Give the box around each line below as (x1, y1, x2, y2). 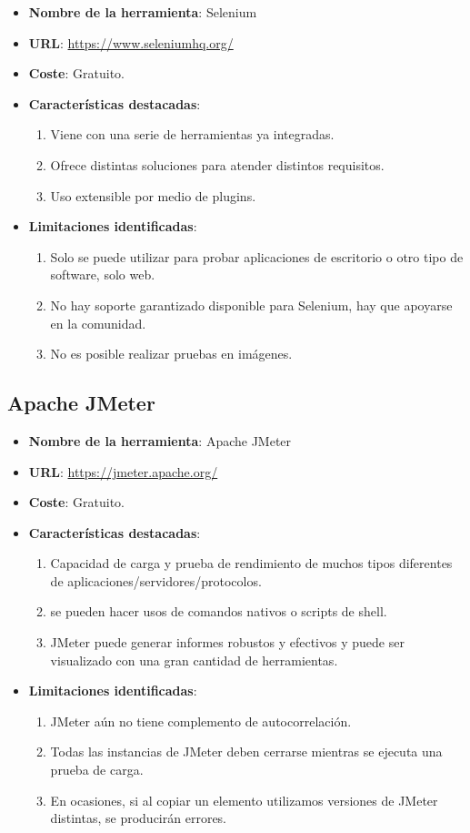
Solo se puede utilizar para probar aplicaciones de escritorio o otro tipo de (50, 247, 464, 266)
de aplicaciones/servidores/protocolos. (50, 571, 262, 590)
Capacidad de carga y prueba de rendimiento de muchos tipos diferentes (50, 554, 453, 573)
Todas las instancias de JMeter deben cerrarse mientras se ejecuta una (50, 742, 443, 761)
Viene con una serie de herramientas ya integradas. (50, 125, 335, 144)
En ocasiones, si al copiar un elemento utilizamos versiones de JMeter (50, 790, 438, 809)
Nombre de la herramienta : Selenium (28, 3, 257, 21)
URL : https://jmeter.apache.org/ (28, 462, 218, 481)
